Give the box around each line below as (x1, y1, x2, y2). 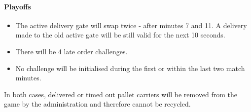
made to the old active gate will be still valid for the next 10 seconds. (15, 30, 225, 40)
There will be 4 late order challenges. (15, 46, 128, 56)
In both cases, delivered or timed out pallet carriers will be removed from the (4, 89, 237, 99)
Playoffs (4, 1, 31, 11)
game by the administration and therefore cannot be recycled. (4, 99, 191, 109)
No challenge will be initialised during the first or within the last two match (15, 63, 245, 73)
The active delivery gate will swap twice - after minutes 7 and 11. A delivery (15, 20, 247, 30)
